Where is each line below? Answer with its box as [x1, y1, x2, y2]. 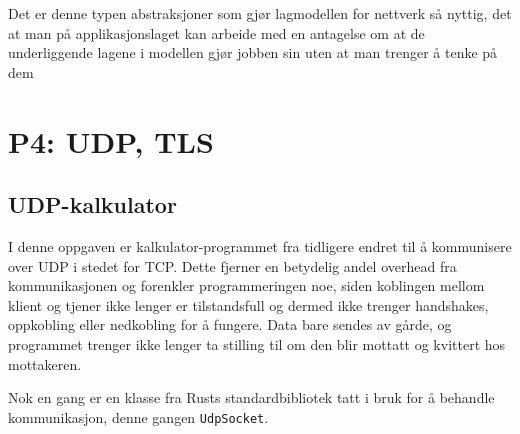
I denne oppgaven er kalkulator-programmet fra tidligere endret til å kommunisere [8, 235, 512, 256]
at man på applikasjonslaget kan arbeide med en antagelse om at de [8, 22, 425, 43]
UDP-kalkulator [8, 189, 177, 220]
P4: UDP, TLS [8, 120, 214, 161]
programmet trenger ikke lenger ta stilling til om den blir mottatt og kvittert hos [8, 333, 506, 354]
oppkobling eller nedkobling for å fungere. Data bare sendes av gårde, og [8, 314, 452, 335]
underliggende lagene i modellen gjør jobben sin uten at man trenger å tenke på [8, 42, 498, 63]
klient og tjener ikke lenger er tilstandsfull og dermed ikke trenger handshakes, [8, 294, 489, 315]
